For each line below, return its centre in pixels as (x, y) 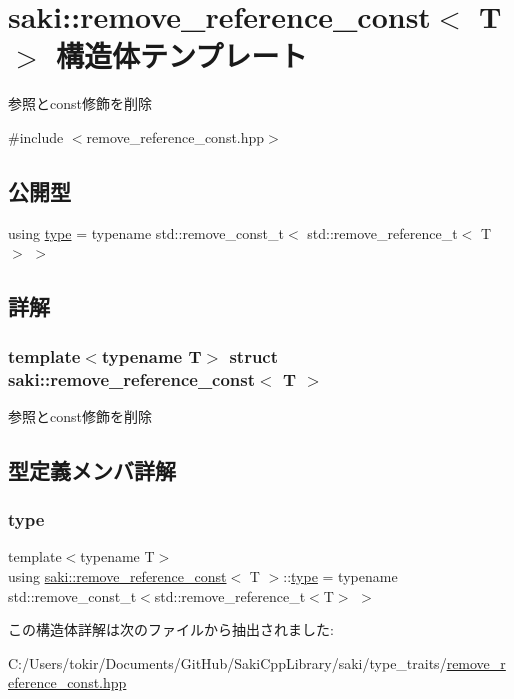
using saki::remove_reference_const (117, 576)
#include (36, 136)
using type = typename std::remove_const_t (146, 232)
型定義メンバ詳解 (92, 469)
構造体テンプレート (182, 55)
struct (254, 355)
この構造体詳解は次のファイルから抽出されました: (171, 629)
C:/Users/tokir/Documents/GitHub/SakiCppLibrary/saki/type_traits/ (227, 662)
